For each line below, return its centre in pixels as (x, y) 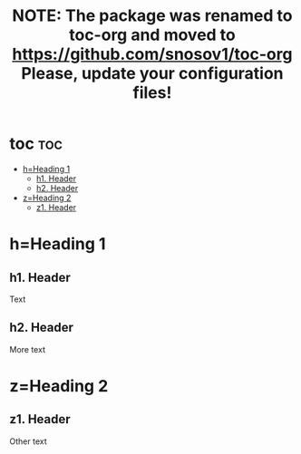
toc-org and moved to (152, 35)
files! (152, 93)
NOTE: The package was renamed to (152, 16)
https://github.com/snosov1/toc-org (152, 54)
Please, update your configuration (152, 74)
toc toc (36, 144)
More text (27, 349)
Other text (28, 441)
